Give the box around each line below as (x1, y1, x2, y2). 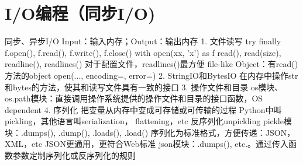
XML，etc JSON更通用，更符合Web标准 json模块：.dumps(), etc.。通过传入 (5, 138, 289, 150)
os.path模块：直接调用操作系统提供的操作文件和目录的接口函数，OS (5, 92, 263, 104)
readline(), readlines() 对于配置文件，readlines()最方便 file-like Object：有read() (5, 58, 298, 70)
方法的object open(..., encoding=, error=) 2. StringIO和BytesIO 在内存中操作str (5, 69, 298, 81)
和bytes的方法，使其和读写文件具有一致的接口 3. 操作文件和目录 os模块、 (5, 80, 283, 93)
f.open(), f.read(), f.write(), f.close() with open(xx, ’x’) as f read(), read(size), (5, 46, 281, 58)
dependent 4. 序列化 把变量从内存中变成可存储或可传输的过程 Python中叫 (5, 103, 282, 115)
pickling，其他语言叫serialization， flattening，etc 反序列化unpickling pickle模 (5, 115, 292, 127)
